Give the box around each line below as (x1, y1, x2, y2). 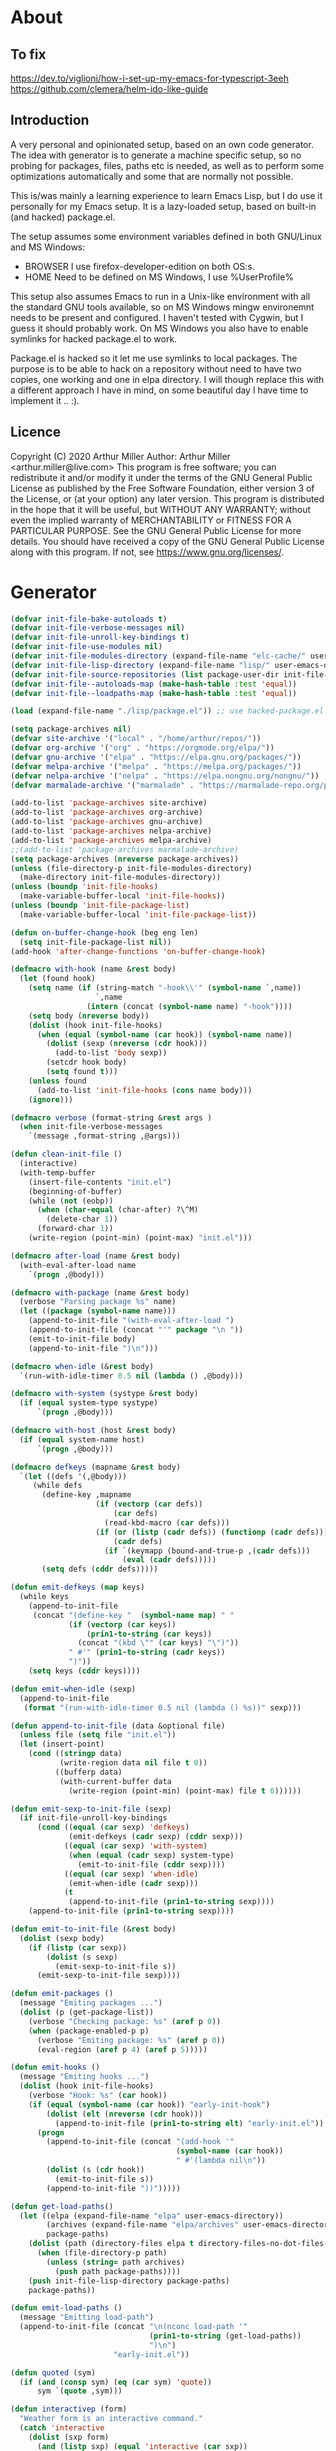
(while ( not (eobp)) (28, 1196, 114, 1206)
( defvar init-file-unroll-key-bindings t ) (10, 632, 190, 643)
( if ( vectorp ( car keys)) (68, 1619, 177, 1630)
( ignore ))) (28, 1094, 74, 1105)
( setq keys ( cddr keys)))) (28, 1666, 141, 1676)
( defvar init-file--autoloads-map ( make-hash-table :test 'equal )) (10, 679, 298, 689)
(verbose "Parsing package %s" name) (19, 1297, 177, 1307)
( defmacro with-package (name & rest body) (10, 1287, 190, 1298)
